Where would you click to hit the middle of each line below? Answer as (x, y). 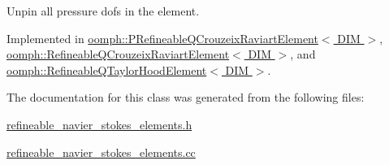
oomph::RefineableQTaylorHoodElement (107, 69)
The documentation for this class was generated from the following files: (186, 97)
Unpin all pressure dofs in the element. (103, 11)
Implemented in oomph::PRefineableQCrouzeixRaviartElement (162, 38)
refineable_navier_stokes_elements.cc (101, 152)
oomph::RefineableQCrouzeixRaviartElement (118, 54)
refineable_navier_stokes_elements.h (99, 124)
